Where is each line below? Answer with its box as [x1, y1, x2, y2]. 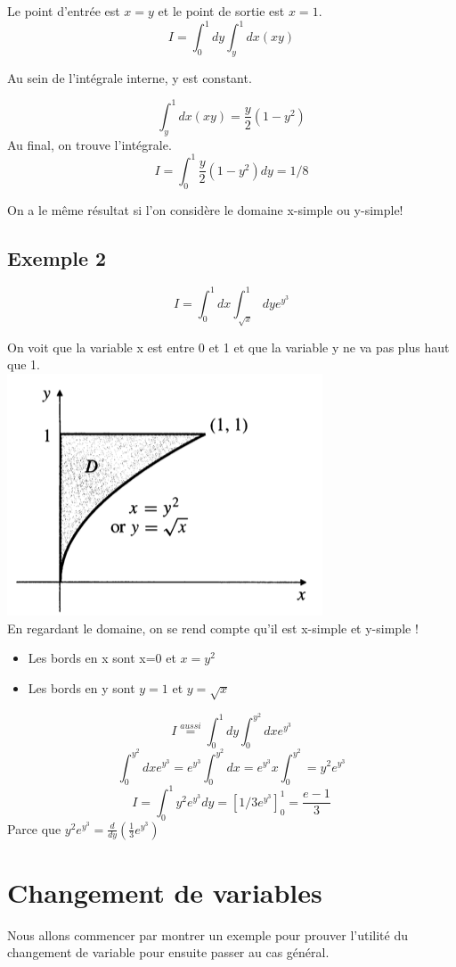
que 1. [7, 355, 40, 374]
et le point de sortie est [158, 2, 285, 20]
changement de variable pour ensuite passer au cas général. [7, 943, 330, 962]
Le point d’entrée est [7, 2, 120, 20]
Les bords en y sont [28, 678, 135, 697]
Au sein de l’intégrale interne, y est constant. [7, 68, 252, 87]
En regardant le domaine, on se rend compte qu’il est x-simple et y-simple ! [7, 618, 419, 637]
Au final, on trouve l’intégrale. [7, 135, 172, 153]
